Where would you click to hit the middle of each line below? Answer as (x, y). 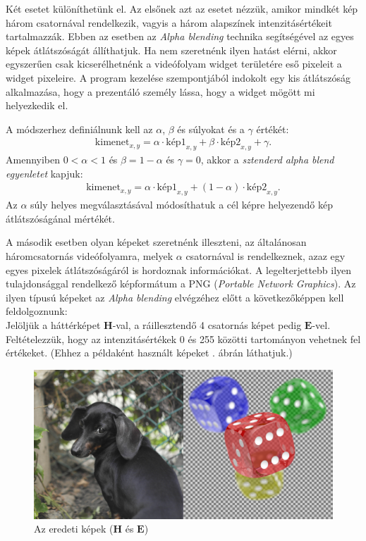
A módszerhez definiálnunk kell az (79, 129)
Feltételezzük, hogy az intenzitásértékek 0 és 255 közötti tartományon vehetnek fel (183, 338)
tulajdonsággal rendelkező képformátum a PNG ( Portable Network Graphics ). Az (181, 284)
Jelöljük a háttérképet (53, 324)
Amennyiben (33, 160)
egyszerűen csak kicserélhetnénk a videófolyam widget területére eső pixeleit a (174, 64)
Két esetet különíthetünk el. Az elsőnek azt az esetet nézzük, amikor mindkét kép (182, 8)
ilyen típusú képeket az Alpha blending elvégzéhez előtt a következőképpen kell (175, 297)
